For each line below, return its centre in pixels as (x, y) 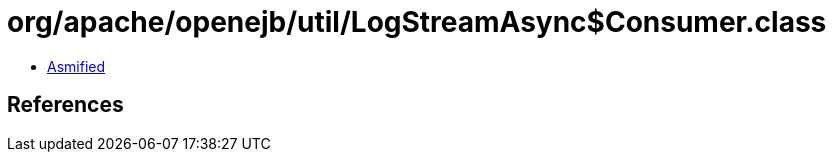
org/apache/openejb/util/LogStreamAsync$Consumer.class (417, 22)
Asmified (76, 66)
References (65, 105)
